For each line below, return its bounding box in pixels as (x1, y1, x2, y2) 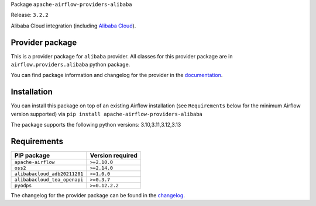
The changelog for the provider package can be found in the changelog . (11, 192, 186, 199)
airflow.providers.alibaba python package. (11, 61, 130, 68)
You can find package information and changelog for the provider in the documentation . (11, 72, 223, 79)
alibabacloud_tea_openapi (14, 177, 84, 183)
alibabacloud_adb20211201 (14, 171, 84, 177)
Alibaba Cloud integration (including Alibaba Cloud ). (11, 22, 136, 29)
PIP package (14, 152, 50, 160)
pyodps (14, 183, 32, 189)
